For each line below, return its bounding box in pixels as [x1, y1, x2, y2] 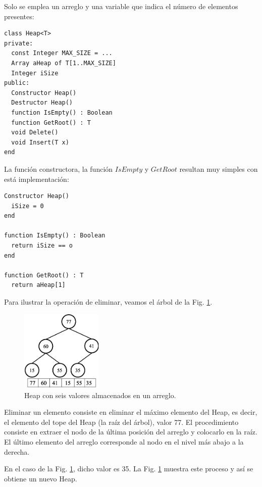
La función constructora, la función [4, 163, 113, 174]
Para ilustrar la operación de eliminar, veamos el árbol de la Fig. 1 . [4, 297, 213, 307]
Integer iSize [11, 69, 59, 77]
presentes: [4, 11, 34, 21]
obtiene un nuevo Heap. [4, 473, 77, 483]
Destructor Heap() [11, 99, 73, 107]
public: [4, 79, 30, 87]
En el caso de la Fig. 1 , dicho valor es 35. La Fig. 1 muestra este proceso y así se [4, 463, 253, 474]
